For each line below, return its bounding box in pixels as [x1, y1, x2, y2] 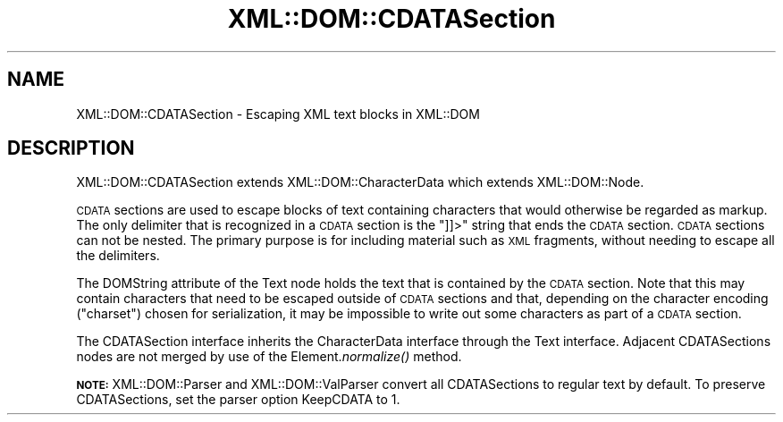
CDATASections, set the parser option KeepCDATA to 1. [76, 392, 400, 408]
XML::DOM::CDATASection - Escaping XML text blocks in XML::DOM [76, 105, 480, 122]
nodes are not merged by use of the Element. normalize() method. [76, 349, 462, 365]
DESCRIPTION [7, 137, 135, 160]
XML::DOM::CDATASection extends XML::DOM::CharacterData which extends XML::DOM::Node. [76, 174, 644, 190]
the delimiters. [76, 248, 160, 264]
